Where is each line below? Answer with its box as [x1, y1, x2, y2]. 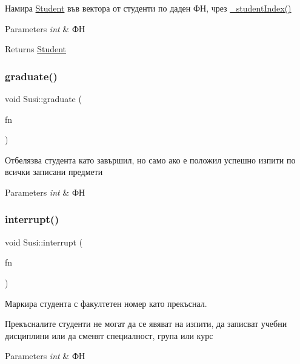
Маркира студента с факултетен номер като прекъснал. [5, 297, 207, 309]
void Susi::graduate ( [5, 92, 82, 105]
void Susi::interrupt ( [5, 235, 83, 248]
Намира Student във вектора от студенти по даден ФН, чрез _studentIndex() [5, 2, 292, 14]
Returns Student [5, 43, 67, 55]
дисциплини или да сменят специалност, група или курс [5, 329, 213, 342]
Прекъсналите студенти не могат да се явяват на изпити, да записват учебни [5, 317, 287, 330]
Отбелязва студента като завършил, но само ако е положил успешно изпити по [5, 153, 296, 166]
